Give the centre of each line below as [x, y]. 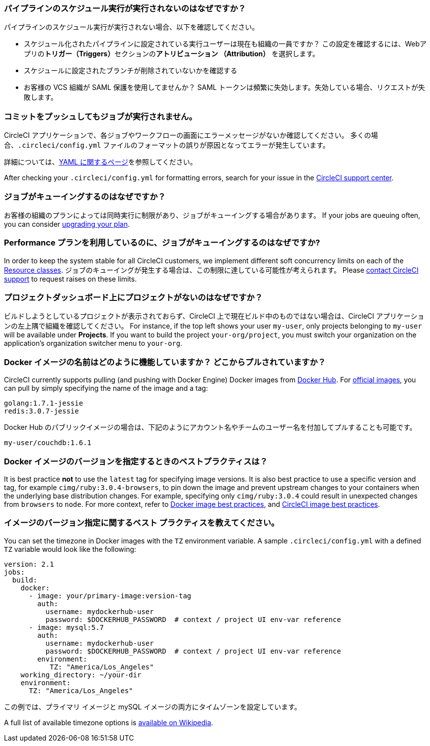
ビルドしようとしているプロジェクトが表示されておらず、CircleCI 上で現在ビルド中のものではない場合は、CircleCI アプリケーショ [214, 316]
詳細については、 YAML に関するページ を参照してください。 [100, 162]
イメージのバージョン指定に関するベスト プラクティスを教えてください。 [142, 523]
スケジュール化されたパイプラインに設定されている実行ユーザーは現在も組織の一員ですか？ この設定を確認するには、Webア [225, 44]
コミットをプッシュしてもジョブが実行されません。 [100, 116]
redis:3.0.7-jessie [41, 411]
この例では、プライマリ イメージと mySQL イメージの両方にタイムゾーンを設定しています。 [153, 706]
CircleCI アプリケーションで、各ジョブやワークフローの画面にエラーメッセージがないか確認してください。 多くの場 [191, 135]
